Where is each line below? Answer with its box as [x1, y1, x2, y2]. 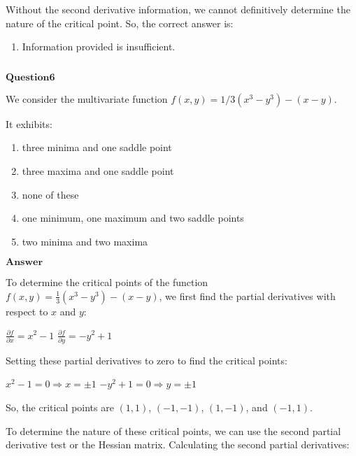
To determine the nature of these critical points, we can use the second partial [6, 423, 341, 438]
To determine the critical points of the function [6, 275, 208, 290]
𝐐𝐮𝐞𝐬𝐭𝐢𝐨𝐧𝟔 [6, 72, 55, 83]
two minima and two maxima [22, 234, 148, 248]
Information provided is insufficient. [22, 39, 176, 54]
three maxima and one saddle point [22, 163, 174, 178]
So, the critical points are [6, 400, 114, 415]
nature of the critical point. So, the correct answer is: [6, 15, 234, 30]
